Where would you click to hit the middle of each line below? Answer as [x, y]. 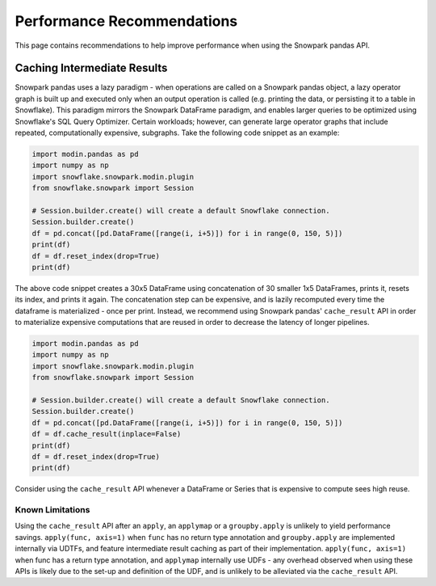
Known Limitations [52, 510]
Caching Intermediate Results [91, 68]
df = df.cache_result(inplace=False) [107, 434]
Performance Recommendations [126, 21]
